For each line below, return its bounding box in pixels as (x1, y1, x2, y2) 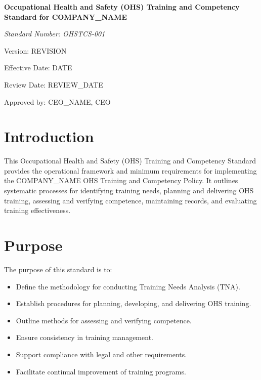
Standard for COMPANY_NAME (4, 11, 127, 22)
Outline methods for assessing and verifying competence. (16, 315, 192, 325)
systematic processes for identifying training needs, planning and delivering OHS (4, 185, 254, 196)
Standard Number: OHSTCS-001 (4, 28, 105, 39)
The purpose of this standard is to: (4, 264, 112, 274)
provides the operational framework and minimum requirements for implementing (4, 165, 257, 176)
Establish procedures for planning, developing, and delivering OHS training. (16, 298, 251, 309)
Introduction (4, 126, 94, 147)
